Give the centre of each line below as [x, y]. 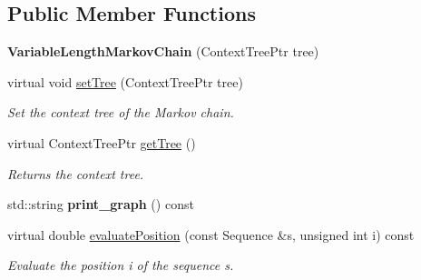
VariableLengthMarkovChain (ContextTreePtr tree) [163, 51]
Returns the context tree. [76, 173]
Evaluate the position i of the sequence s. [121, 265]
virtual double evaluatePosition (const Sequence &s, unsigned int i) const [211, 234]
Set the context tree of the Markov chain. [121, 112]
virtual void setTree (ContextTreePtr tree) [125, 81]
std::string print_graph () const [101, 204]
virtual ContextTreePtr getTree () [102, 142]
